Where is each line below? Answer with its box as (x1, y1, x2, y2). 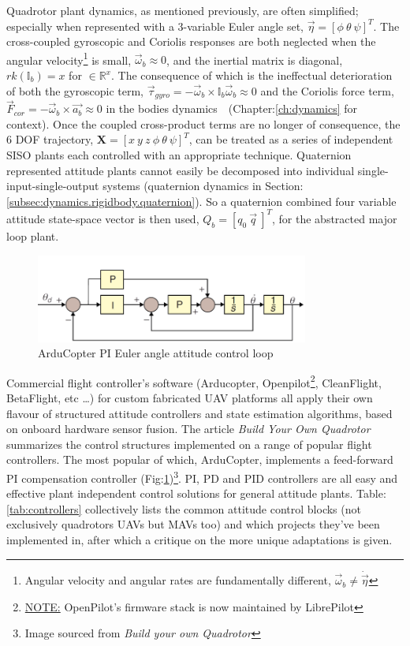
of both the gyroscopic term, (6, 82, 143, 99)
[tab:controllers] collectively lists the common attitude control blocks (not (6, 500, 361, 517)
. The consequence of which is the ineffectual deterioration (110, 67, 393, 84)
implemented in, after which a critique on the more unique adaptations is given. (6, 532, 393, 548)
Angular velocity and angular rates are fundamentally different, (24, 572, 331, 588)
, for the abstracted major (272, 210, 397, 226)
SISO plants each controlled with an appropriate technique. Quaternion (6, 147, 352, 163)
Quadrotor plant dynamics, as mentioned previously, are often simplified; (6, 2, 359, 18)
